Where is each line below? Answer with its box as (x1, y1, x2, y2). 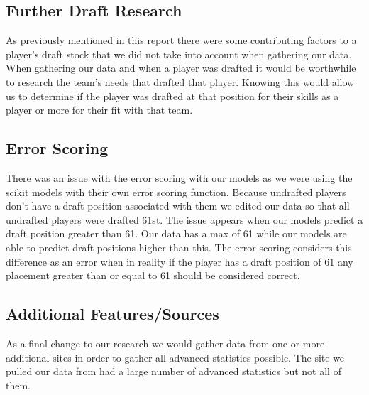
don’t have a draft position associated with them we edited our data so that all (6, 198, 350, 213)
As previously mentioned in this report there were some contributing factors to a (6, 33, 357, 48)
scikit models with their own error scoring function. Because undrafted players (6, 184, 346, 199)
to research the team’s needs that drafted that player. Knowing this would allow (6, 74, 355, 89)
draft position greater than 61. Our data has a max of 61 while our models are (6, 226, 347, 241)
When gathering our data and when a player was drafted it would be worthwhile (6, 60, 356, 75)
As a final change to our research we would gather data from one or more (6, 335, 325, 350)
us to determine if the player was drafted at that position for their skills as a (6, 88, 339, 103)
